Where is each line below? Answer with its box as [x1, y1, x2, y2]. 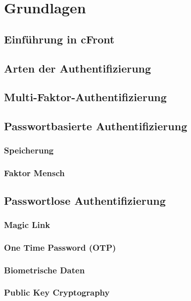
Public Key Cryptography [4, 286, 110, 299]
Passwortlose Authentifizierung [4, 192, 166, 208]
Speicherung [4, 144, 54, 156]
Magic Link [4, 218, 50, 230]
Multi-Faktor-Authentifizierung [4, 89, 167, 105]
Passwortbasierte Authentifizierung [4, 118, 188, 134]
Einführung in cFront [4, 31, 115, 46]
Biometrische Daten [4, 263, 85, 276]
